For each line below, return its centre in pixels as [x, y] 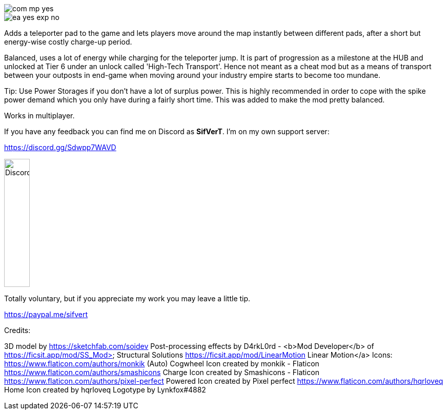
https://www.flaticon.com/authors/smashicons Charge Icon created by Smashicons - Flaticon [162, 372]
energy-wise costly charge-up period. [68, 42]
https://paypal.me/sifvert [46, 314]
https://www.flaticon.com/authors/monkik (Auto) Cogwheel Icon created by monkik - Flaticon [162, 364]
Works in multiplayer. [39, 116]
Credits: [17, 330]
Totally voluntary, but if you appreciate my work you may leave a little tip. [127, 298]
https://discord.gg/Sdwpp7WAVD [60, 147]
